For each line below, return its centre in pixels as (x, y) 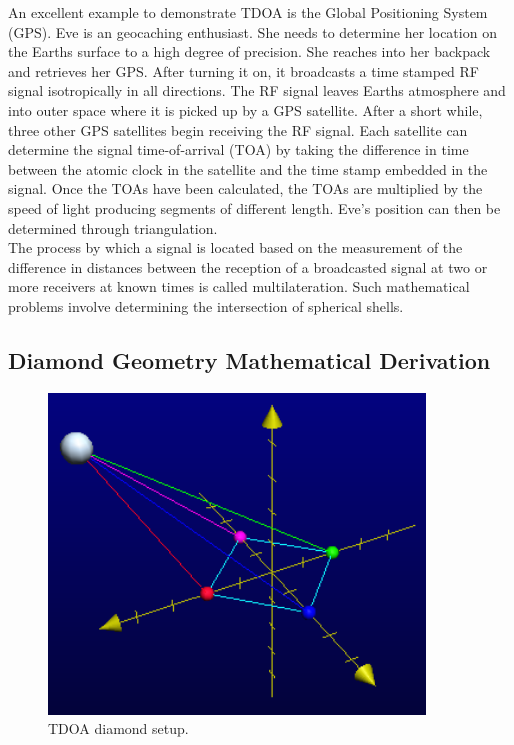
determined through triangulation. (113, 227)
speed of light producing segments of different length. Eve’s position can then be (254, 207)
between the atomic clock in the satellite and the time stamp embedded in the (248, 168)
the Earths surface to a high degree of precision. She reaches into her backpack (249, 51)
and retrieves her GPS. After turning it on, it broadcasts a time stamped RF (244, 70)
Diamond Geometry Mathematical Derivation (249, 359)
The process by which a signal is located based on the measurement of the (235, 247)
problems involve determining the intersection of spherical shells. (206, 305)
